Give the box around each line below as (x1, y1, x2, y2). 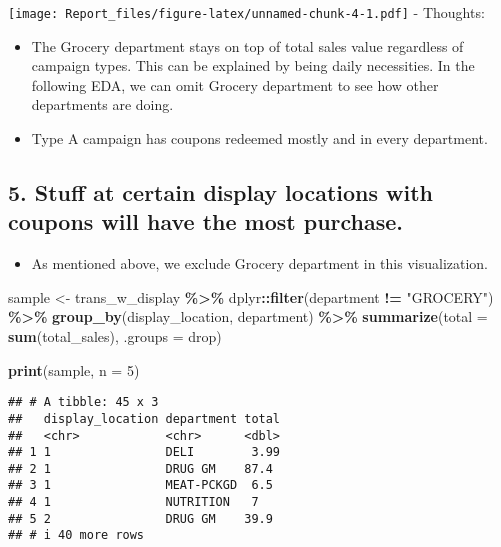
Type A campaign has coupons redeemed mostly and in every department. (31, 128, 488, 149)
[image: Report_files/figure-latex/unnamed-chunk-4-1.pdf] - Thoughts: (8, 2, 485, 22)
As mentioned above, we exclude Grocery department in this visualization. (31, 253, 489, 274)
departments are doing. (31, 94, 174, 115)
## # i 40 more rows (8, 528, 145, 543)
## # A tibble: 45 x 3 (8, 395, 159, 410)
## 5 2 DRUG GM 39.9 (8, 511, 273, 526)
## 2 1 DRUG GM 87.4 (8, 461, 273, 476)
